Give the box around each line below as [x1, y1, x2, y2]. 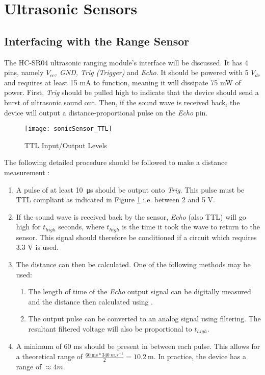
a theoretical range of [16, 351, 83, 362]
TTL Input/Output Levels [24, 139, 107, 150]
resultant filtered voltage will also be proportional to [28, 323, 192, 334]
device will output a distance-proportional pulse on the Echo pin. [4, 107, 208, 118]
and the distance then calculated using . [28, 296, 153, 307]
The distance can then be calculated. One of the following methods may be [16, 259, 251, 269]
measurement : [4, 167, 50, 177]
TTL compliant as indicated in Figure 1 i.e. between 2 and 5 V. [16, 194, 215, 205]
